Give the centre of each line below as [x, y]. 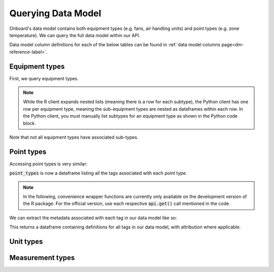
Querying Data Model [55, 13]
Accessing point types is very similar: [48, 164]
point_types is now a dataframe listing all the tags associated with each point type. [98, 173]
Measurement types [42, 258]
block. [30, 123]
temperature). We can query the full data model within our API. [75, 35]
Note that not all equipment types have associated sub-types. [74, 137]
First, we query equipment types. [44, 78]
